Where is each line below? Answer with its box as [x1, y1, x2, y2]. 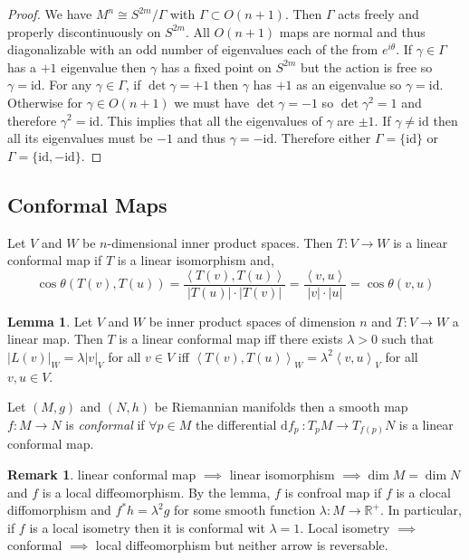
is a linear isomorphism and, [117, 251, 274, 270]
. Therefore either [273, 128, 371, 147]
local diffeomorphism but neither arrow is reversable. [95, 536, 388, 555]
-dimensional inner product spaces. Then [107, 233, 333, 252]
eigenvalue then [61, 57, 147, 76]
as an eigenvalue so [296, 75, 402, 94]
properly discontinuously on [7, 22, 161, 41]
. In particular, [379, 500, 462, 519]
